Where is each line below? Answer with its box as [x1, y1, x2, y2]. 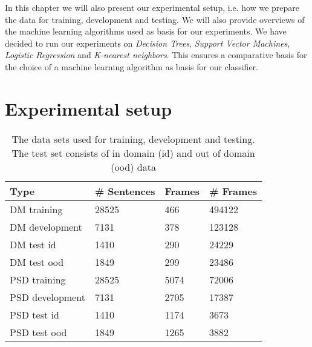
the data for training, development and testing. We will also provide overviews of [5, 13, 305, 25]
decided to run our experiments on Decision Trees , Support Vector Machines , [5, 36, 290, 49]
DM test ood [10, 254, 64, 269]
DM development [10, 219, 82, 234]
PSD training [10, 272, 66, 286]
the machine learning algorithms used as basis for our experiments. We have [5, 25, 287, 38]
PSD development [10, 289, 85, 304]
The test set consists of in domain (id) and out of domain [11, 145, 255, 160]
